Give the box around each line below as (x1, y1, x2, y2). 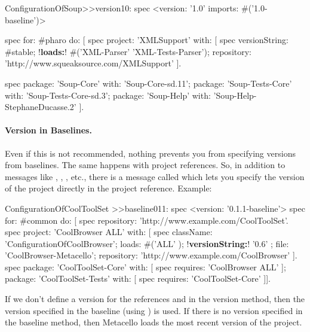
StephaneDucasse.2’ (5, 100, 76, 113)
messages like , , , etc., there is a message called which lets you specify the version (5, 170, 305, 182)
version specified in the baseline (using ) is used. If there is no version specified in (5, 304, 303, 316)
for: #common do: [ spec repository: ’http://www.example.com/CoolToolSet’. (5, 214, 288, 226)
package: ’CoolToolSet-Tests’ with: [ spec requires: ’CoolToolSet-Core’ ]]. (5, 272, 271, 285)
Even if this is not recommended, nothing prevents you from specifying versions (5, 147, 296, 159)
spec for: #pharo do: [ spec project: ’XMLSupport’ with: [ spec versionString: (5, 33, 288, 46)
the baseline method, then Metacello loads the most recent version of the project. (5, 316, 302, 328)
